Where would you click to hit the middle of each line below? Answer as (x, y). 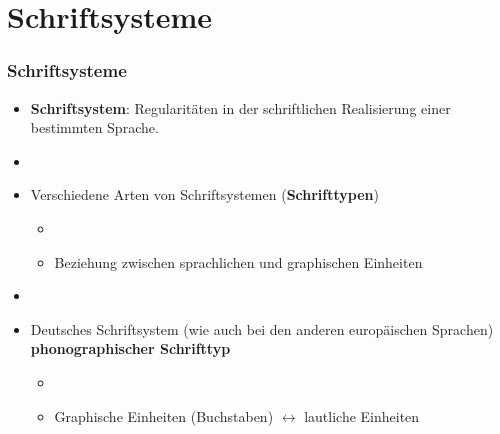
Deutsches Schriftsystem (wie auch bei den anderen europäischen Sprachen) (262, 328)
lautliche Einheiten (362, 415)
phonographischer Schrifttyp (130, 348)
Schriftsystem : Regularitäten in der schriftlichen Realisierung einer (240, 107)
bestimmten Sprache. (94, 127)
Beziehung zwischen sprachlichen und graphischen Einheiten (238, 261)
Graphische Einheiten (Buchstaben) (164, 415)
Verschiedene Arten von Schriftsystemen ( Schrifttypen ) (204, 194)
